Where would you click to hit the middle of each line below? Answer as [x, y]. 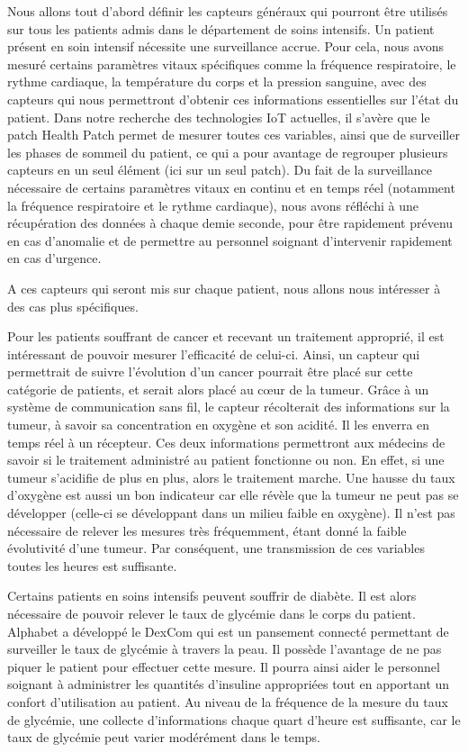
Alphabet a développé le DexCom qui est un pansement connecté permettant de [228, 631]
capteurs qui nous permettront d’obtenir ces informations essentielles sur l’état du [233, 99]
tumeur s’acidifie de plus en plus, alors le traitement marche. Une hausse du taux [231, 477]
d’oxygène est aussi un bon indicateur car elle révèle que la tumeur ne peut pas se [233, 495]
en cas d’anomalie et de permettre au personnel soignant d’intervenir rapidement [230, 240]
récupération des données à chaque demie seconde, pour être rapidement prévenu [230, 223]
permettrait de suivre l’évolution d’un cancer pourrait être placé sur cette [210, 371]
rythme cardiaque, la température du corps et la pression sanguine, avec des [217, 82]
